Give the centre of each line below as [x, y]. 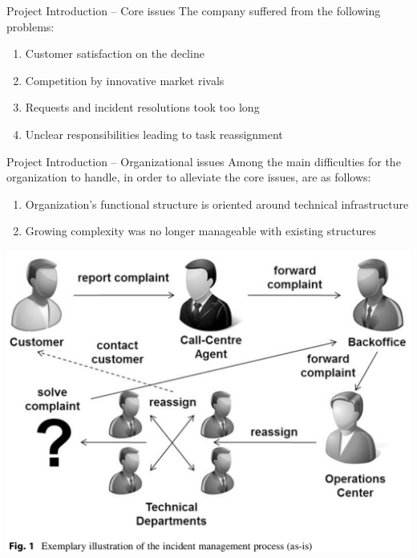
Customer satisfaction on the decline [115, 53]
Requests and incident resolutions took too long [142, 107]
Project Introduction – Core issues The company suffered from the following [194, 10]
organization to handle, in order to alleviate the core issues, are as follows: [189, 177]
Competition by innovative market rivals [125, 80]
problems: [30, 26]
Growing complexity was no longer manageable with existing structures [200, 231]
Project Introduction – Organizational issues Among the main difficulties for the [204, 161]
